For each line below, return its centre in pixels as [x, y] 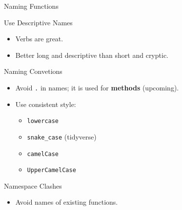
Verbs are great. [39, 39]
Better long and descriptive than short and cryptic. [92, 55]
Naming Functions [31, 6]
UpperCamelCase [51, 170]
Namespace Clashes [33, 185]
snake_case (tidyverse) [62, 136]
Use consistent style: [46, 104]
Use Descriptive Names [38, 22]
